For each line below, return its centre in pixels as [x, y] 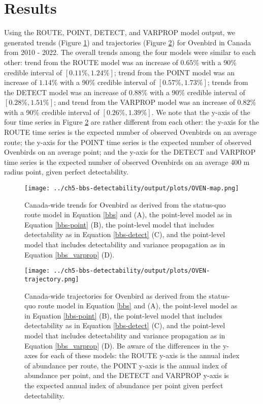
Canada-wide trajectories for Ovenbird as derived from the [116, 295]
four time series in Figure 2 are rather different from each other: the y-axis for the [132, 122]
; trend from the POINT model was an [174, 72]
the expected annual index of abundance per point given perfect [124, 385]
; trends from [228, 82]
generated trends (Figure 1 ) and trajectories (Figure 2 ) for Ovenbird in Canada [128, 42]
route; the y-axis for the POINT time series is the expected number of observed [128, 142]
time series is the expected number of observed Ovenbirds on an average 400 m [127, 162]
